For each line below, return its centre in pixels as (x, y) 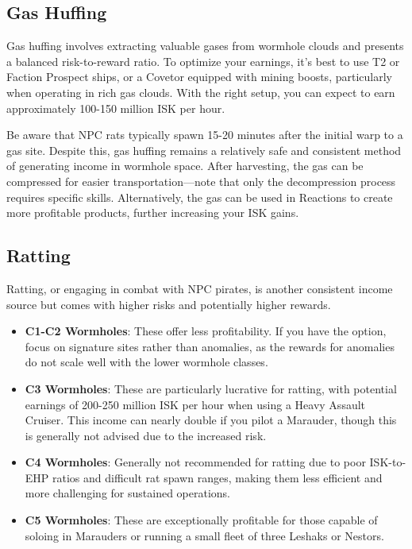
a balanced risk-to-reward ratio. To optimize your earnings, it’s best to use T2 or (203, 61)
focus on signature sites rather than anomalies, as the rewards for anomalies (210, 346)
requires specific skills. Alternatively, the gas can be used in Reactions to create (200, 197)
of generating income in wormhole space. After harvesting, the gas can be (185, 166)
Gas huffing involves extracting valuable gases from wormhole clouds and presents (205, 46)
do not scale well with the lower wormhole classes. (146, 362)
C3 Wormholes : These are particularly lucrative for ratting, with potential (211, 388)
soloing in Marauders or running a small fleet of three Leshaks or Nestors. (204, 535)
